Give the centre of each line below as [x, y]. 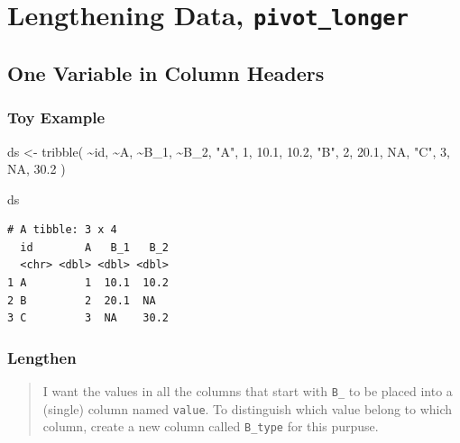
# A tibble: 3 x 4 [62, 230]
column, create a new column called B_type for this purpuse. [211, 426]
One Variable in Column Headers [166, 72]
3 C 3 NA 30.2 [88, 318]
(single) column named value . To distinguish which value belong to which [248, 408]
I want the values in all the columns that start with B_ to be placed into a [248, 391]
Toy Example [56, 118]
